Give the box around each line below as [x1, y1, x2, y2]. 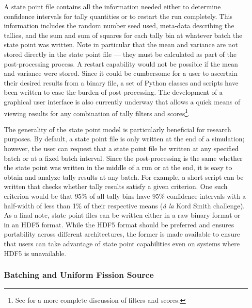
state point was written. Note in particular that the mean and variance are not [4, 39, 238, 50]
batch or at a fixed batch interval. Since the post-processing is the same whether [4, 153, 243, 163]
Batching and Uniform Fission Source [4, 269, 154, 281]
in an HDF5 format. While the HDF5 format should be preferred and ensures [4, 219, 234, 229]
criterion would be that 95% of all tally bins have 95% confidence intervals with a [4, 190, 246, 201]
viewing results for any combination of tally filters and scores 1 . [4, 106, 190, 118]
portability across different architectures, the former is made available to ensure [4, 229, 240, 239]
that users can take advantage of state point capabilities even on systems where [4, 238, 240, 248]
